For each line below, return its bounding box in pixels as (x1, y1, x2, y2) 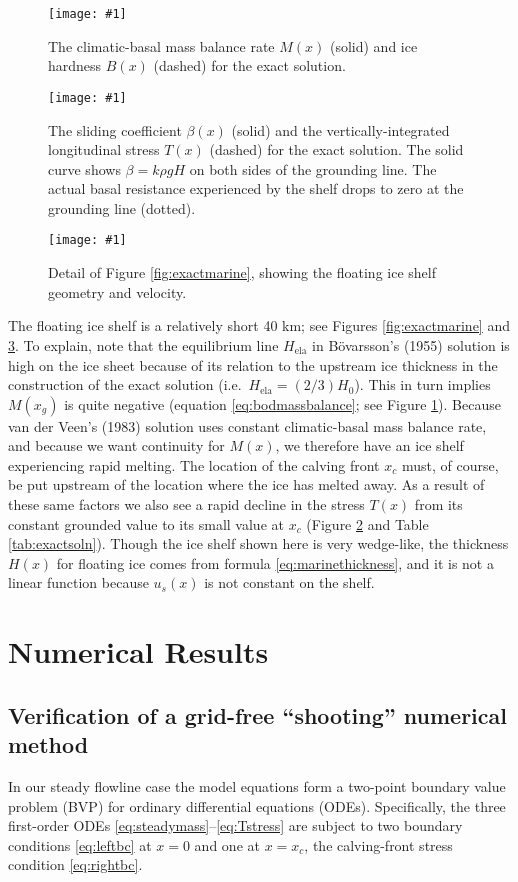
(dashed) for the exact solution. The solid (209, 139, 464, 160)
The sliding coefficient (48, 119, 182, 140)
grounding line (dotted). (48, 197, 196, 218)
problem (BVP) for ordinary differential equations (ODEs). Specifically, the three (8, 795, 506, 816)
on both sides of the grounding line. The (189, 158, 437, 179)
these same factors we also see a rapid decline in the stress (8, 494, 365, 515)
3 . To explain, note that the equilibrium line (8, 334, 279, 355)
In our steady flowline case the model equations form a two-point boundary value (8, 776, 506, 796)
